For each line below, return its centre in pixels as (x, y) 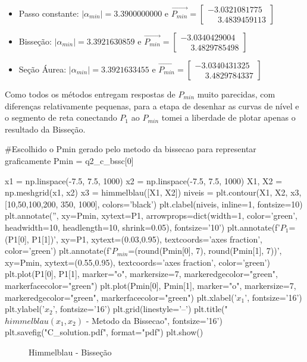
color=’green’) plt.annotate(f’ (58, 251)
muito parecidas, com (236, 94)
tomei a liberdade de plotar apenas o (228, 117)
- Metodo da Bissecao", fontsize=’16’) (154, 320)
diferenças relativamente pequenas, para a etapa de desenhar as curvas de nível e (152, 106)
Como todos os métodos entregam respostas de (90, 94)
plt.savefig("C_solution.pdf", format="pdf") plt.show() (104, 332)
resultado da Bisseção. (45, 129)
